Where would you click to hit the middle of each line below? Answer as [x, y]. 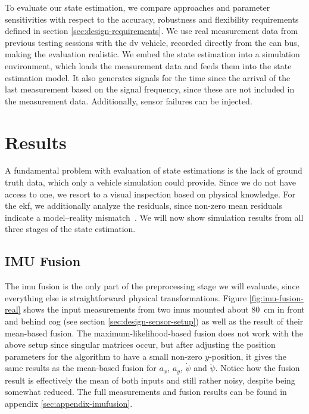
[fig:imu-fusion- [276, 297]
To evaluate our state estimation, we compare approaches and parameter [138, 7]
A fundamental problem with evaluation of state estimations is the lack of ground [154, 170]
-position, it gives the [248, 356]
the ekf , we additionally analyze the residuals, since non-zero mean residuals [144, 206]
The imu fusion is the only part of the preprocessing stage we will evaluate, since [152, 286]
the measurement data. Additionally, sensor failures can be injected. [129, 101]
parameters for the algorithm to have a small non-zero [104, 356]
